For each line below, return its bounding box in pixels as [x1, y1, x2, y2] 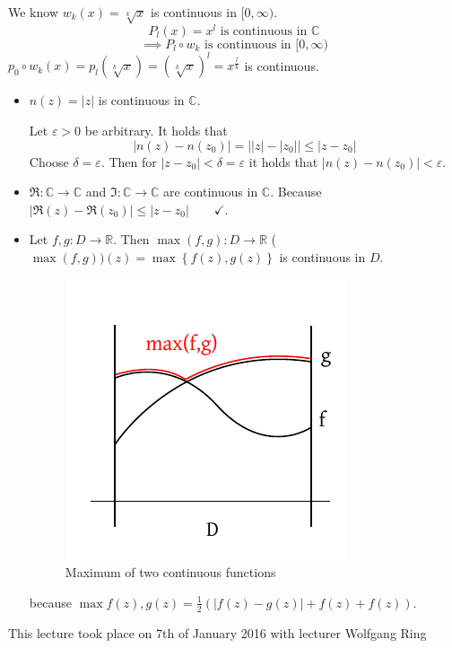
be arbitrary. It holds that [84, 120, 228, 139]
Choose [29, 152, 69, 171]
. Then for [100, 152, 157, 171]
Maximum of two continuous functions [65, 563, 276, 582]
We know [8, 3, 58, 21]
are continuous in [163, 182, 258, 201]
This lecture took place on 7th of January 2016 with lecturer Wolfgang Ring [8, 623, 427, 642]
